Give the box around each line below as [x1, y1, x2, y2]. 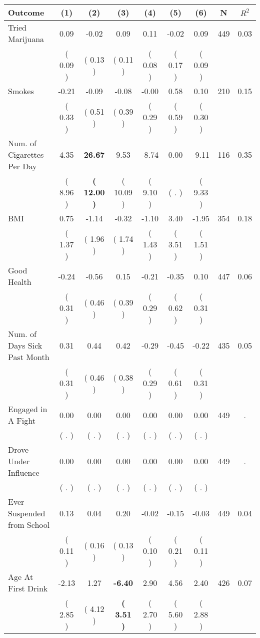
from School [8, 519, 50, 530]
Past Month [8, 351, 49, 363]
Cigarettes [8, 149, 44, 160]
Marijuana [8, 33, 44, 45]
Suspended [8, 507, 45, 519]
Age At [8, 571, 33, 582]
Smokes [8, 85, 34, 97]
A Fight [8, 415, 35, 426]
